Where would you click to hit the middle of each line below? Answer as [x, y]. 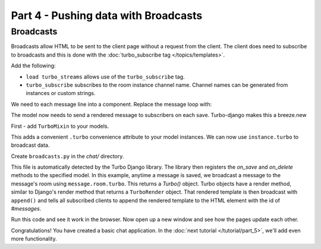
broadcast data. [30, 145]
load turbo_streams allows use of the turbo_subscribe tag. [105, 77]
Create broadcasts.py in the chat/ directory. [67, 156]
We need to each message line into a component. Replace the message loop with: [111, 104]
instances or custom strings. [61, 93]
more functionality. [34, 239]
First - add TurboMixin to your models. [60, 126]
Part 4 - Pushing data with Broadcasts [107, 15]
